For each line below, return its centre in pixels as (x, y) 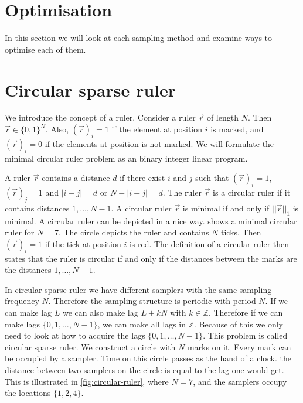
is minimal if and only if (226, 208)
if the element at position (157, 129)
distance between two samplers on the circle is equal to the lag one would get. (144, 369)
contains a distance (76, 178)
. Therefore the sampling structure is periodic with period (152, 301)
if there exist (142, 178)
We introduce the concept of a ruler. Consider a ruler (100, 117)
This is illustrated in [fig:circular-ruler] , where (87, 381)
